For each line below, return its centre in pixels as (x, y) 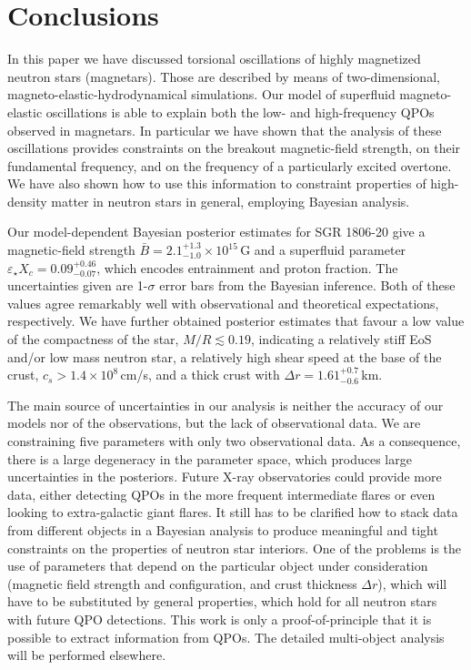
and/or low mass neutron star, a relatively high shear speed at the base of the (225, 356)
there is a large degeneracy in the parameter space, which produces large (210, 458)
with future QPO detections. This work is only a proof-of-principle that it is (220, 619)
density (27, 201)
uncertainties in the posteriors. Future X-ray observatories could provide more (225, 477)
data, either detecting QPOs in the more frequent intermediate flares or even (221, 494)
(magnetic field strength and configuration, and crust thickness (182, 583)
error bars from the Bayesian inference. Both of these (307, 285)
